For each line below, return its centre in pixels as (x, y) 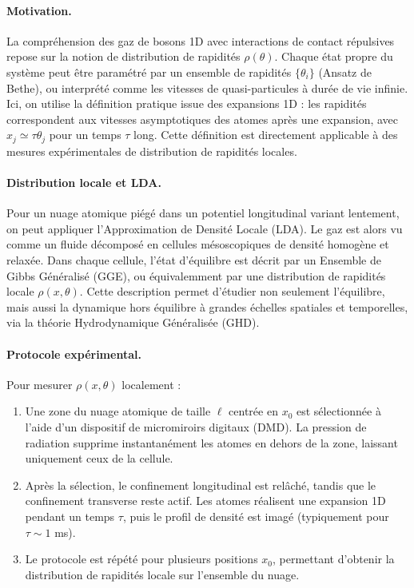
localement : (151, 384)
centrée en (253, 411)
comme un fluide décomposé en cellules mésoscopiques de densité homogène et (198, 244)
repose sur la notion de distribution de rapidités (123, 56)
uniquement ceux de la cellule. (99, 458)
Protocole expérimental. (74, 354)
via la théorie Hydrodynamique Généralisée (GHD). (133, 322)
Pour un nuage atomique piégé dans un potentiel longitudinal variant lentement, (203, 213)
